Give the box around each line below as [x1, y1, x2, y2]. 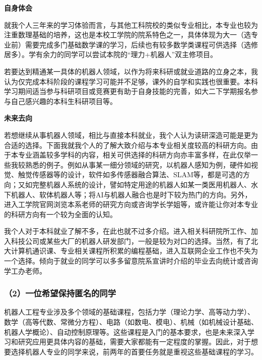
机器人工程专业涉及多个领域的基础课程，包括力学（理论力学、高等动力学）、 [4, 306, 254, 317]
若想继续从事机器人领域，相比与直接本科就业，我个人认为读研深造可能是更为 [4, 129, 258, 140]
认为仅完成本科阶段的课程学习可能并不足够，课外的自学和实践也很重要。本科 [4, 76, 258, 86]
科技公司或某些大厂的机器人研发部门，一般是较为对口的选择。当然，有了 [11, 235, 251, 246]
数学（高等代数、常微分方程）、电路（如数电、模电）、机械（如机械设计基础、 [4, 317, 258, 327]
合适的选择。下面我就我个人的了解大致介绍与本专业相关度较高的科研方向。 [4, 139, 251, 150]
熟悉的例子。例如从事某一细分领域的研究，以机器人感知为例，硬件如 [25, 159, 251, 170]
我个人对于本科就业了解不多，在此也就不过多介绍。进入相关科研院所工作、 [4, 226, 251, 236]
